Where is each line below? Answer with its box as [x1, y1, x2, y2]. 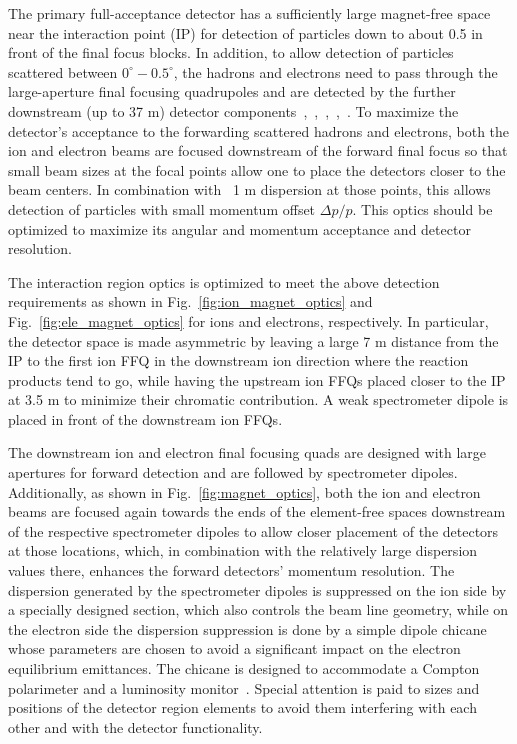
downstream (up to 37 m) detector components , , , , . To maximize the [8, 100, 459, 121]
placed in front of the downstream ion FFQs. [8, 408, 283, 429]
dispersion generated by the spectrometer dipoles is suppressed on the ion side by [8, 579, 507, 600]
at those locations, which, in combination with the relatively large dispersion [8, 540, 478, 561]
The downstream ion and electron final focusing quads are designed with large [8, 442, 487, 463]
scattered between [8, 61, 118, 82]
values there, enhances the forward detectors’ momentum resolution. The [8, 560, 455, 581]
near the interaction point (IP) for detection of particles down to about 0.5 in [8, 22, 483, 43]
